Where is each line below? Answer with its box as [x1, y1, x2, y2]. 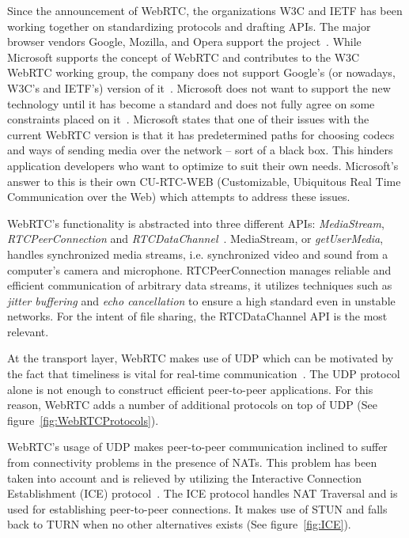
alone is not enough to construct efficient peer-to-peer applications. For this [7, 381, 373, 397]
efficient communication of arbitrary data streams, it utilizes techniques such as [7, 277, 392, 294]
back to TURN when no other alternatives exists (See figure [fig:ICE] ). [7, 516, 351, 532]
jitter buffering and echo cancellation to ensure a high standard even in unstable [7, 292, 396, 309]
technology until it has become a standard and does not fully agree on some [7, 95, 375, 112]
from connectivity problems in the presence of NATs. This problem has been [7, 454, 377, 471]
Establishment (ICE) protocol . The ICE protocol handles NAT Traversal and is [7, 485, 398, 502]
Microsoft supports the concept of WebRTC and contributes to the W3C [7, 48, 360, 65]
